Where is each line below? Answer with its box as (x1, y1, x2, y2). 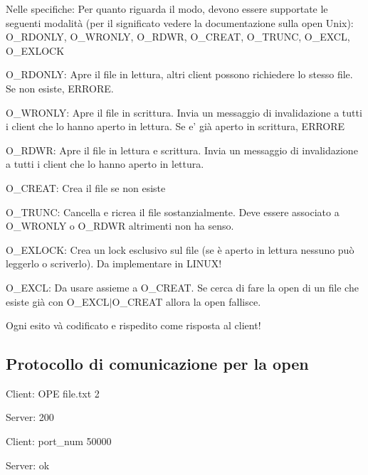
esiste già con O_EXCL (6, 294, 110, 309)
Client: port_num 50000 (6, 434, 112, 449)
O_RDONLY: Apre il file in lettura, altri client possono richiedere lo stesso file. (6, 67, 353, 82)
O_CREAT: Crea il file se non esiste (6, 180, 166, 195)
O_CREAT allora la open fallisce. (112, 294, 261, 309)
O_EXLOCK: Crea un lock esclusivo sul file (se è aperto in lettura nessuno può (6, 242, 354, 257)
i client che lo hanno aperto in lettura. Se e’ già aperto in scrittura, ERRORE (6, 119, 345, 134)
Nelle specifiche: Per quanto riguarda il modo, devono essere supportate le (6, 1, 328, 16)
